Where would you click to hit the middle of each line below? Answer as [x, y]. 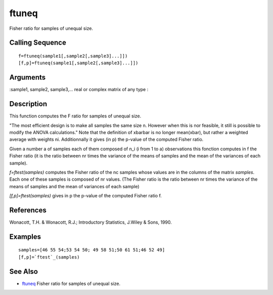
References [28, 210]
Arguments [28, 78]
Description [28, 104]
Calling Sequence [38, 43]
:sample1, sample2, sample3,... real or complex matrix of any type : [79, 90]
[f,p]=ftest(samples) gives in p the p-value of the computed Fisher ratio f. [85, 196]
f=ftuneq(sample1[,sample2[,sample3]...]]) [73, 56]
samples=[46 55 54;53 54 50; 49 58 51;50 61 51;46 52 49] [92, 250]
